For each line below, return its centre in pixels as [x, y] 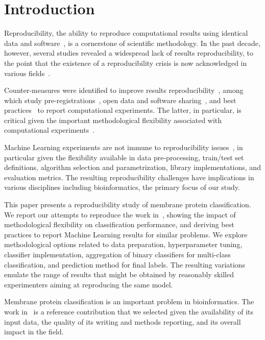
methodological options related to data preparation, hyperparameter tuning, [123, 244]
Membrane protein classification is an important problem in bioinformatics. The [129, 301]
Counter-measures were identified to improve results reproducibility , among [124, 90]
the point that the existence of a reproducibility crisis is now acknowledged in [126, 63]
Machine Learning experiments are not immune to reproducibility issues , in [124, 147]
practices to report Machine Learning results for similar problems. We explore [126, 234]
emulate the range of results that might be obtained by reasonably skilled [119, 274]
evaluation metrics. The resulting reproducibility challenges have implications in [129, 177]
